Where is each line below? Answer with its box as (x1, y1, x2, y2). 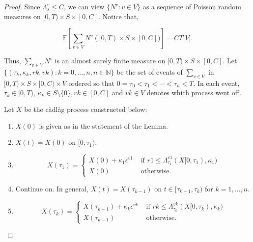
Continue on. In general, (15, 183, 89, 193)
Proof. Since (4, 1, 40, 11)
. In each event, (193, 78, 240, 88)
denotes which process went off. (146, 87, 241, 98)
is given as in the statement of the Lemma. (39, 120, 169, 131)
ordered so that (68, 78, 114, 88)
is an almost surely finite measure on (55, 55, 166, 66)
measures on (4, 11, 41, 21)
